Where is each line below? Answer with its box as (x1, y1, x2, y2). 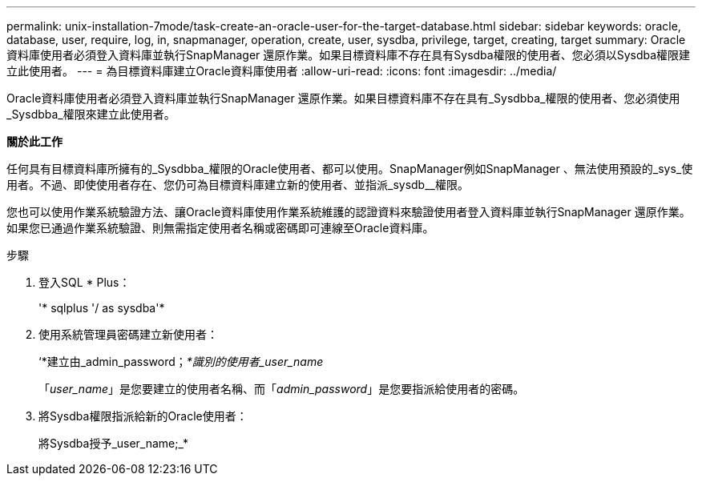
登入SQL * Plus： (38, 275, 131, 289)
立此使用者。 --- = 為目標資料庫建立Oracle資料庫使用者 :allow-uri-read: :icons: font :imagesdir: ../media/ (6, 64, 557, 78)
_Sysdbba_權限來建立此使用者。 (6, 107, 175, 121)
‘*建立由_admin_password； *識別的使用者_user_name (38, 355, 324, 368)
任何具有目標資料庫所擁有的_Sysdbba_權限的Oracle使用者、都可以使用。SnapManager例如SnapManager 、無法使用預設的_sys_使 (6, 162, 693, 175)
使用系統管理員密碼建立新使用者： (38, 327, 218, 341)
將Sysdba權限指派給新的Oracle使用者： (38, 409, 248, 423)
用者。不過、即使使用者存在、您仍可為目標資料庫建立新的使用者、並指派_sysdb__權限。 (6, 178, 469, 191)
